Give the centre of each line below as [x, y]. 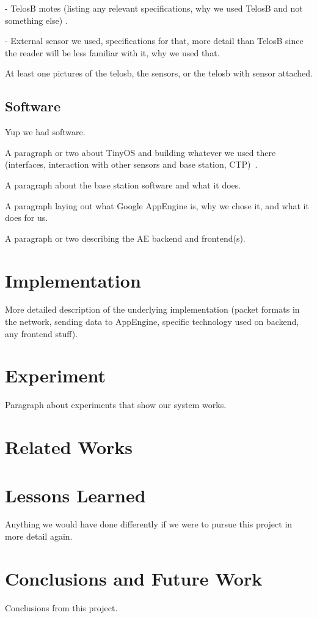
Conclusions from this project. [61, 607]
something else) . [36, 20]
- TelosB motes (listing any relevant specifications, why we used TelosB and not [154, 8]
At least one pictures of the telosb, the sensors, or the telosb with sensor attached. [159, 73]
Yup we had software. [45, 132]
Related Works [69, 447]
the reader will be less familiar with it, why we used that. [112, 52]
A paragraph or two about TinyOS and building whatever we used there [140, 152]
